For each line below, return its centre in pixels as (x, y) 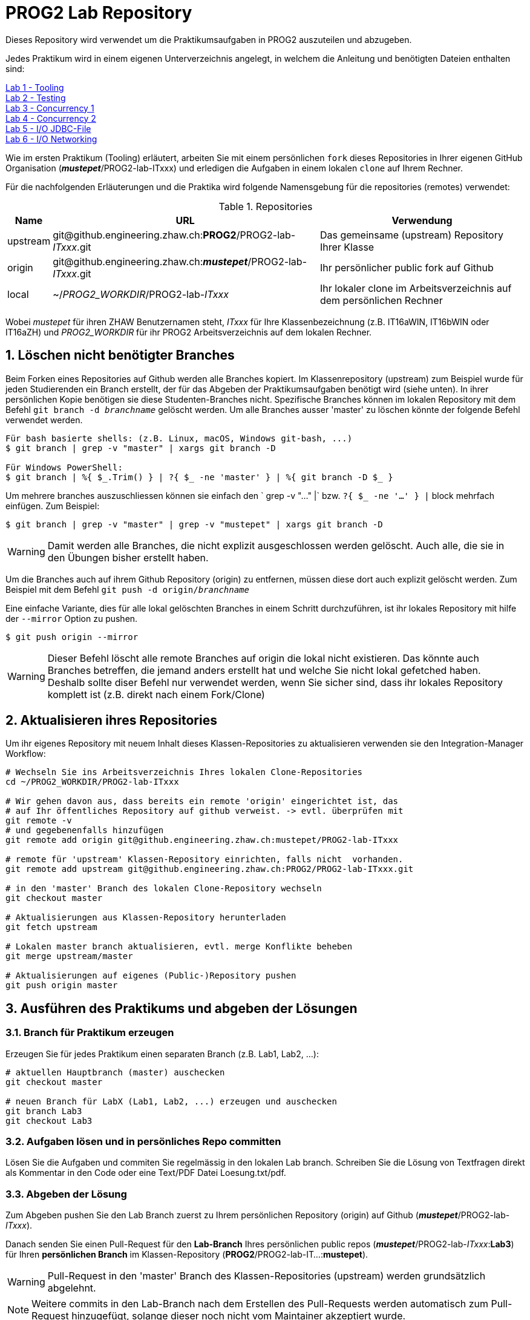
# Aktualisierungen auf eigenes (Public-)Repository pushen (151, 976)
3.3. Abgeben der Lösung (66, 1194)
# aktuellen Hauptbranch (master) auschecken (115, 1072)
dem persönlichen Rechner (381, 300)
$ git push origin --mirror (72, 637)
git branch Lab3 (44, 1111)
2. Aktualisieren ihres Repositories (111, 721)
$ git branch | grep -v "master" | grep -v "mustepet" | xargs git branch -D (194, 524)
